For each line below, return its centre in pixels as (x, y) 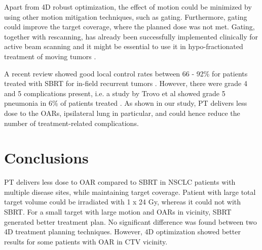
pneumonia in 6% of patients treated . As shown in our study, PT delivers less (126, 103)
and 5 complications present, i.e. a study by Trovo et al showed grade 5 (115, 93)
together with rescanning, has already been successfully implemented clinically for (131, 36)
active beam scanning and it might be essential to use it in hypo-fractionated (124, 46)
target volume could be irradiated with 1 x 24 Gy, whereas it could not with (123, 202)
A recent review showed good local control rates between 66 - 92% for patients (126, 73)
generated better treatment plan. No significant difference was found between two (130, 221)
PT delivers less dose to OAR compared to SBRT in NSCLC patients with (120, 182)
